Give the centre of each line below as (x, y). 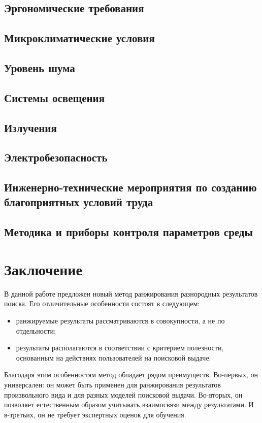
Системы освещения (55, 97)
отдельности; (36, 330)
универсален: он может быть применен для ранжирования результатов (112, 384)
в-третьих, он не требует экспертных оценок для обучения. (95, 414)
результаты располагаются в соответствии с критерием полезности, (120, 348)
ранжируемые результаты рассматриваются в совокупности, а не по (120, 320)
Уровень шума (40, 67)
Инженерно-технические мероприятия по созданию (130, 187)
